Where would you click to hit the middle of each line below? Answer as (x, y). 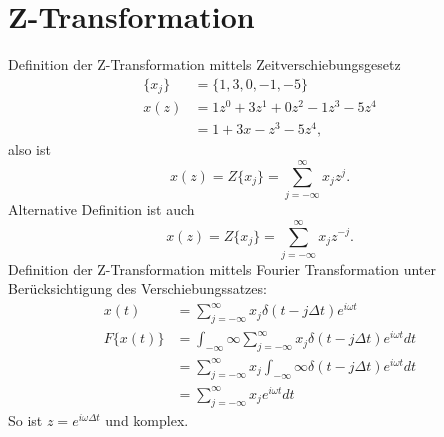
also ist (29, 149)
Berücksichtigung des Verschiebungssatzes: (137, 288)
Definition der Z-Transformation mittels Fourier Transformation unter (222, 268)
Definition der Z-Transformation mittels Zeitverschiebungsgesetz (204, 64)
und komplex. (147, 419)
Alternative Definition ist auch (101, 209)
